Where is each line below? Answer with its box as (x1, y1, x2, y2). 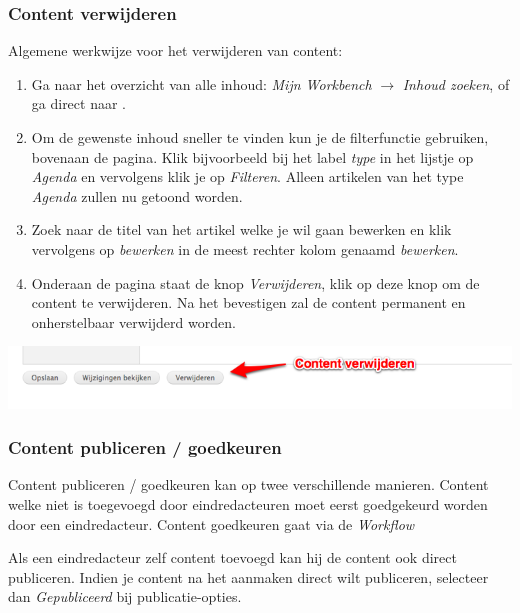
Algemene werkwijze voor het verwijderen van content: (8, 40, 343, 61)
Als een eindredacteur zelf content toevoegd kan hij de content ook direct (8, 547, 457, 568)
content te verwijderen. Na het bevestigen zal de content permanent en (31, 292, 466, 313)
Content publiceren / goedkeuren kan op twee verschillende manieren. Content (8, 474, 489, 495)
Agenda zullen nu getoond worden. (31, 185, 243, 206)
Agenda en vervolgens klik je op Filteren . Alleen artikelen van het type (31, 166, 464, 187)
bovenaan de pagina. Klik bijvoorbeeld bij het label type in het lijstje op (31, 146, 474, 167)
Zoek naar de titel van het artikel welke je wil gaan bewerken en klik (31, 219, 452, 240)
